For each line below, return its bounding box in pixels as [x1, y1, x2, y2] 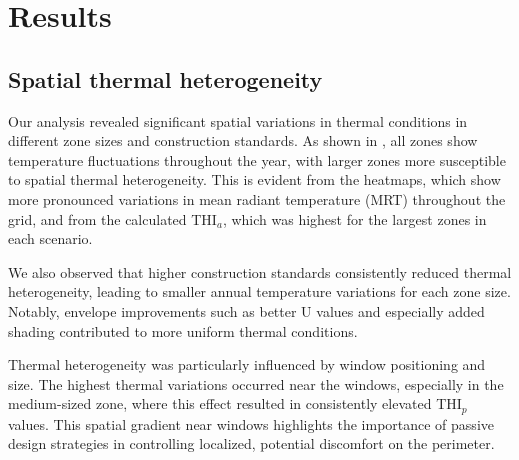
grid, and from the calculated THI [8, 208, 217, 229]
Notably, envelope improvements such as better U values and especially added [8, 300, 485, 321]
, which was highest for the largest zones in [222, 208, 487, 229]
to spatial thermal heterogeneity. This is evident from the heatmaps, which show [8, 169, 501, 190]
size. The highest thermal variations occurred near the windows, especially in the [8, 373, 504, 394]
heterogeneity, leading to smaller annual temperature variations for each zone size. [8, 281, 511, 302]
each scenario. [8, 228, 93, 249]
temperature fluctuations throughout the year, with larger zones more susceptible [8, 149, 506, 170]
